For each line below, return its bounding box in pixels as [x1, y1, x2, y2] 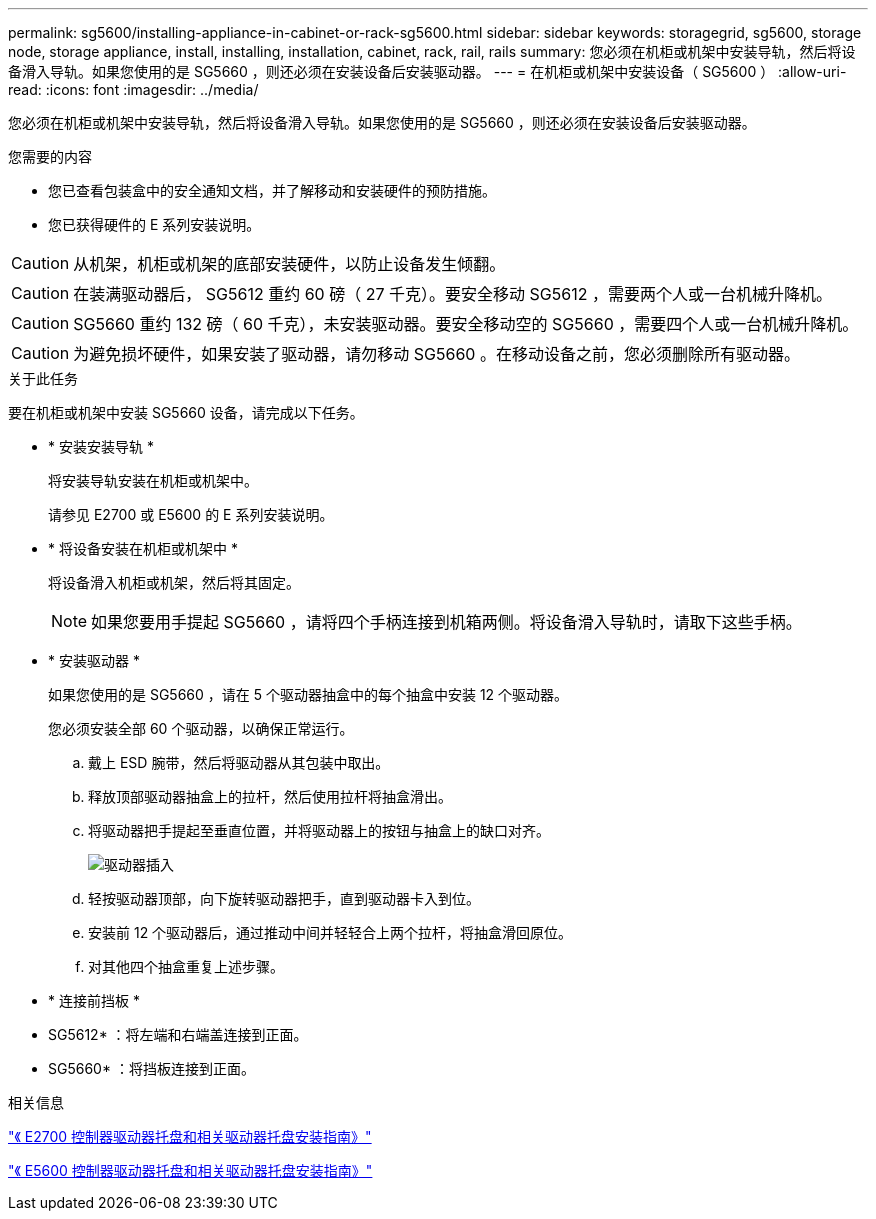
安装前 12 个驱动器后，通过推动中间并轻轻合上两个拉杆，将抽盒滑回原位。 [88, 924, 573, 941]
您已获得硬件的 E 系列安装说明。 [48, 216, 261, 233]
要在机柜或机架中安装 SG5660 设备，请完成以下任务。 [8, 404, 364, 421]
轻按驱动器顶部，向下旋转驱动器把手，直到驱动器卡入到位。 [88, 890, 480, 907]
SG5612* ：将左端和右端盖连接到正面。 [48, 1026, 308, 1043]
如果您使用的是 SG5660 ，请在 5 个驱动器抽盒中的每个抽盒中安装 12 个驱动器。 [48, 686, 569, 703]
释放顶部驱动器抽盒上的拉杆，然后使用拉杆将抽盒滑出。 [88, 788, 452, 805]
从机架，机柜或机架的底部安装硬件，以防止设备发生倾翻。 [73, 254, 506, 274]
